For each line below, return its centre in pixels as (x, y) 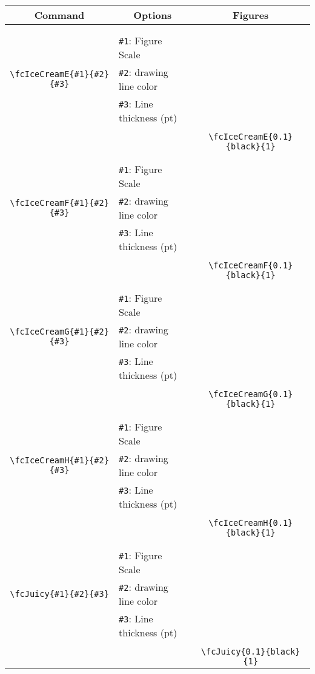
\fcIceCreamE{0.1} (251, 137)
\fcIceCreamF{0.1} (251, 265)
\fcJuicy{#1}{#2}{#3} (59, 594)
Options (153, 15)
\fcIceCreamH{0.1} (251, 523)
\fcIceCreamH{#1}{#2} (59, 460)
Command (59, 15)
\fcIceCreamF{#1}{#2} (59, 203)
